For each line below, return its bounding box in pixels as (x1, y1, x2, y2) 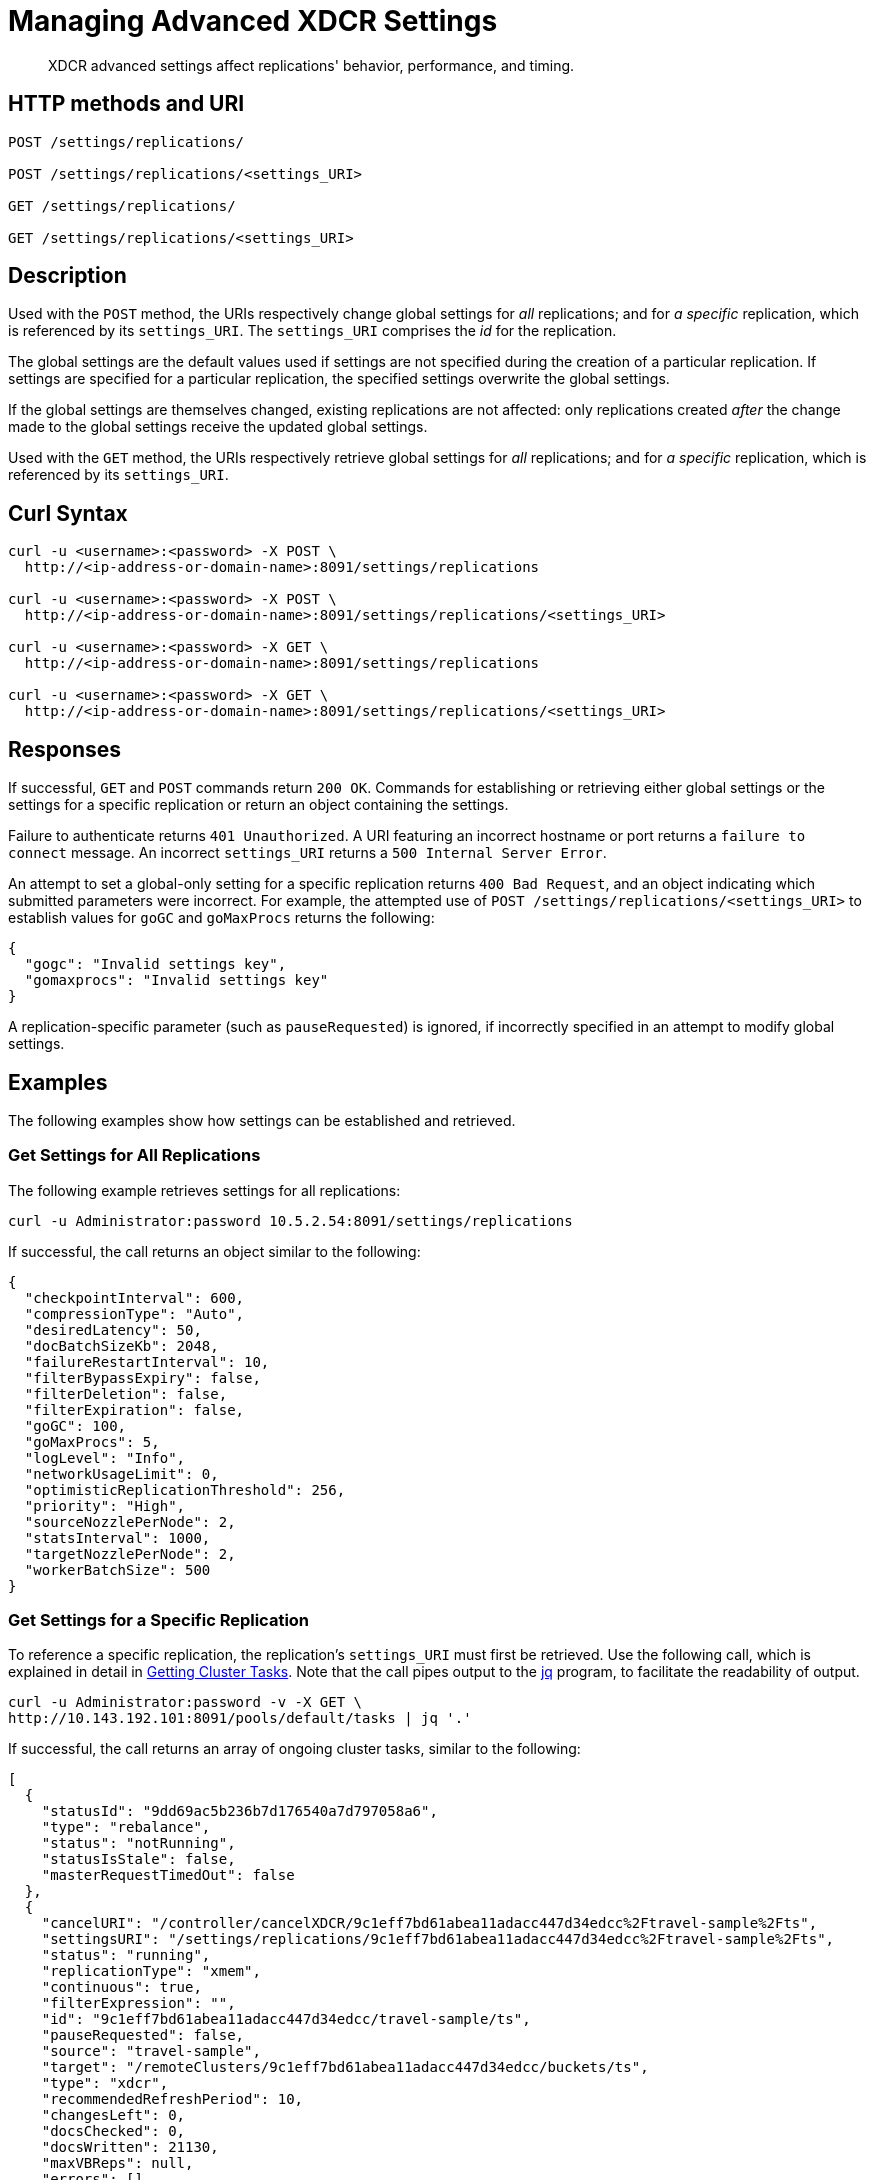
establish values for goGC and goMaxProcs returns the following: (8, 909, 435, 927)
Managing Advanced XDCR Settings (8, 4, 498, 38)
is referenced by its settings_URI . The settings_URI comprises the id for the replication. (8, 322, 617, 340)
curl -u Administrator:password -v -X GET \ (8, 1694, 363, 1711)
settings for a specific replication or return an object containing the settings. (8, 796, 509, 814)
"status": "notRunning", (41, 1835, 236, 1852)
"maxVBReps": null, (41, 2155, 194, 2172)
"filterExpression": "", (41, 1995, 236, 2012)
